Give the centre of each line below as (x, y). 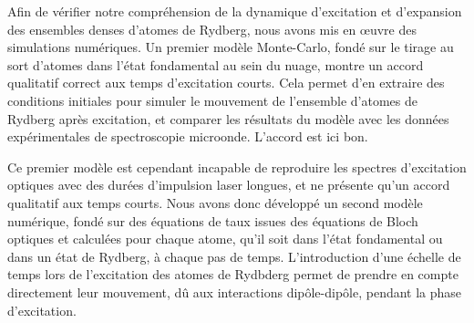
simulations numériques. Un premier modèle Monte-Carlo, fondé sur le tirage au (231, 47)
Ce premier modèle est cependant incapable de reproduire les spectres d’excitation (237, 167)
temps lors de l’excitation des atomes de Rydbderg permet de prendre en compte (233, 274)
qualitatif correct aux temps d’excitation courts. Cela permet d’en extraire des (226, 83)
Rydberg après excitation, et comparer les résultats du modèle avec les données (228, 118)
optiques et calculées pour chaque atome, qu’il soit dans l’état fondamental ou (225, 239)
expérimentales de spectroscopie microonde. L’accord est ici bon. (188, 136)
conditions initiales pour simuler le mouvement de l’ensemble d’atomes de (212, 100)
